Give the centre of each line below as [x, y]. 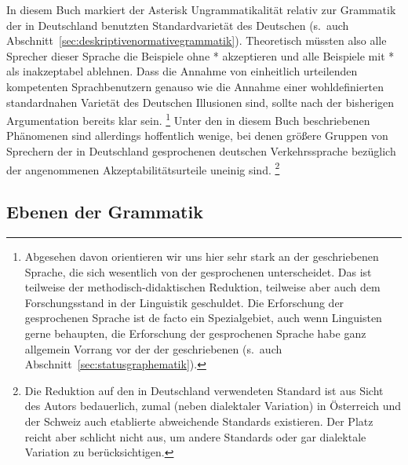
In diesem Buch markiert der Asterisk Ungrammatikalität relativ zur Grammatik [201, 9]
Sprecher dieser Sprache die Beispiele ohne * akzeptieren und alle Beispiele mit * [200, 55]
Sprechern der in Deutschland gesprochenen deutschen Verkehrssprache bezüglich [201, 151]
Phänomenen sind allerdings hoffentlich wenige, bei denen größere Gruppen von [197, 135]
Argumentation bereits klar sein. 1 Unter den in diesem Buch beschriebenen [188, 119]
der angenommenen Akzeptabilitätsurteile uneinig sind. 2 [143, 168]
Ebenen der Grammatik [105, 212]
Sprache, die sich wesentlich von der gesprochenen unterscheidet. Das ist [198, 271]
